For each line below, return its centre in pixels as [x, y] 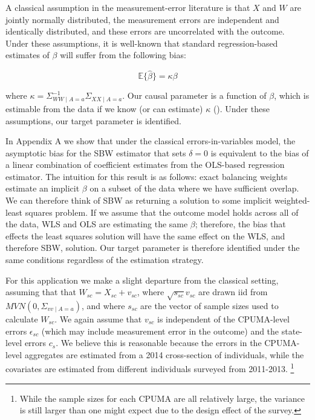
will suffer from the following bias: [123, 55]
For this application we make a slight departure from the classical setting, [142, 280]
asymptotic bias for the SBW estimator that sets [96, 152]
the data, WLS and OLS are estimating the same [97, 224]
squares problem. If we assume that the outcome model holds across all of [162, 212]
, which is [292, 95]
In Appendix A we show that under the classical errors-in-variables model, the [151, 141]
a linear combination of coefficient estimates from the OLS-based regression [145, 165]
